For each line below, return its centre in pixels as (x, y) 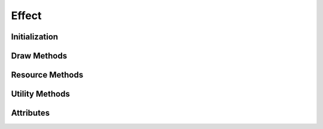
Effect (26, 16)
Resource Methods (47, 75)
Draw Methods (39, 56)
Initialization (35, 37)
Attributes (31, 113)
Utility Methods (40, 94)
